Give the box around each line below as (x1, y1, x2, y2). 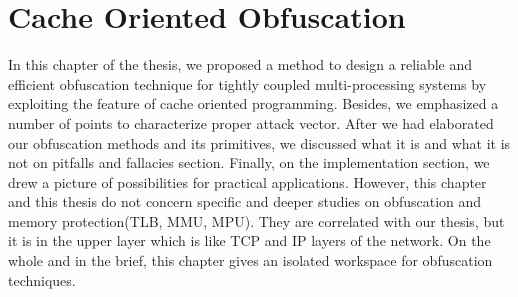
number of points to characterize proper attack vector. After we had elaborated (8, 112, 494, 133)
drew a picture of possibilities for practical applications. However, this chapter (8, 171, 487, 192)
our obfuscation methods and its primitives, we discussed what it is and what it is (8, 132, 511, 153)
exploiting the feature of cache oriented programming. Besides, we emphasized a (8, 93, 499, 114)
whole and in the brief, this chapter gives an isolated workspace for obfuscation (8, 250, 493, 271)
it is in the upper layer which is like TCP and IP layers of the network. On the (8, 230, 491, 251)
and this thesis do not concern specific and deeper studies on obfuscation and (8, 191, 482, 212)
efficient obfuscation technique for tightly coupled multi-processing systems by (8, 73, 487, 94)
